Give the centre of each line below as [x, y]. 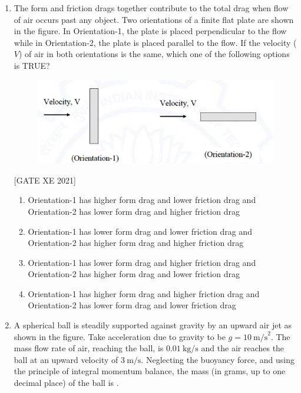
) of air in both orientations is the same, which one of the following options [154, 54]
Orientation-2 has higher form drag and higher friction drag [136, 243]
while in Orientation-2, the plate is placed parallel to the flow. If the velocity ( [155, 42]
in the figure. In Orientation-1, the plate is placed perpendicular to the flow [150, 31]
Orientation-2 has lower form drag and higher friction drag [134, 211]
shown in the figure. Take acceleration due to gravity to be [120, 336]
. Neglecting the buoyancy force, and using [218, 359]
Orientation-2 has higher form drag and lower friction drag [134, 274]
